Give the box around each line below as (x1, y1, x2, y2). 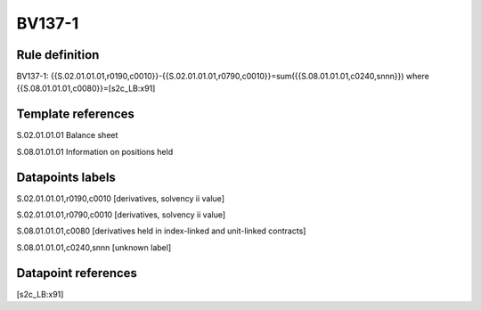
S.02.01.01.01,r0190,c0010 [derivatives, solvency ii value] (16, 192, 224, 204)
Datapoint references (16, 265, 138, 281)
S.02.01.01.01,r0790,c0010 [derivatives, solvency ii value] (16, 209, 226, 220)
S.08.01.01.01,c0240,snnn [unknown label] (16, 241, 172, 253)
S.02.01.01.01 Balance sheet (16, 130, 118, 141)
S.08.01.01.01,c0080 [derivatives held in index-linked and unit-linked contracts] (16, 225, 306, 236)
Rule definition (16, 47, 100, 62)
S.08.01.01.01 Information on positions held (16, 146, 174, 157)
